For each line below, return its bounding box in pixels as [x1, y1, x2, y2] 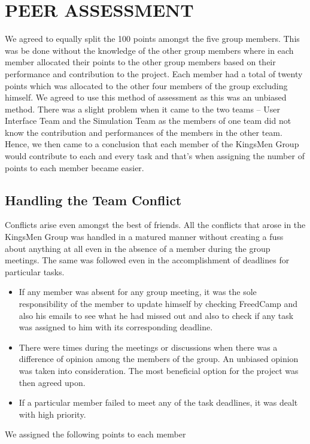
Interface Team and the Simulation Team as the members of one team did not [5, 114, 291, 127]
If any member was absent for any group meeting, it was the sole [19, 285, 257, 298]
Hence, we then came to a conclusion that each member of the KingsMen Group [5, 138, 299, 150]
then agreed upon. [19, 376, 86, 388]
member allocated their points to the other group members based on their [5, 56, 276, 68]
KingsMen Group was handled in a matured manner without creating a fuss [5, 230, 284, 243]
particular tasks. [5, 265, 65, 278]
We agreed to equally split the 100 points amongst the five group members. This [5, 32, 300, 45]
